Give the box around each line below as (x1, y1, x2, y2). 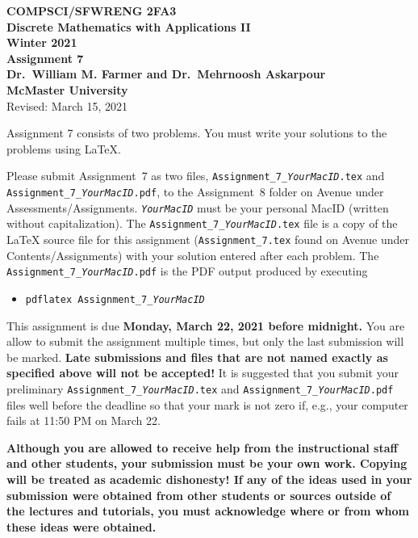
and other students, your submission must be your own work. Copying (6, 455, 408, 472)
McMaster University (6, 81, 128, 98)
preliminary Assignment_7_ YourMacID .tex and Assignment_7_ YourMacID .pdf (6, 380, 394, 397)
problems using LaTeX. (6, 140, 121, 157)
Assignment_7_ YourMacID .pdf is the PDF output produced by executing (6, 263, 368, 280)
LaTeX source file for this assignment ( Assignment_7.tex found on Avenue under (6, 230, 410, 247)
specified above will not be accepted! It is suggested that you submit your (6, 364, 399, 381)
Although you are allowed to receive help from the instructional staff (6, 439, 398, 456)
